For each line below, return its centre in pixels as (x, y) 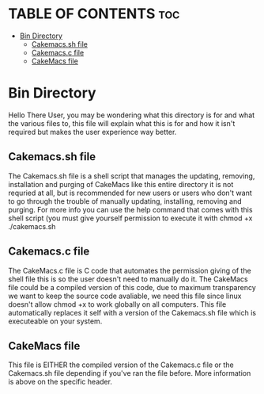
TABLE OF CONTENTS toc (94, 14)
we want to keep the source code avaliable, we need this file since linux (125, 296)
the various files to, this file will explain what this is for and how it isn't (122, 123)
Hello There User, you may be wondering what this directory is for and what (132, 115)
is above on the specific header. (60, 382)
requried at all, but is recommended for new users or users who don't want (130, 193)
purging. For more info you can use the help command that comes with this (130, 209)
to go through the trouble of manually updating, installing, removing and (125, 201)
